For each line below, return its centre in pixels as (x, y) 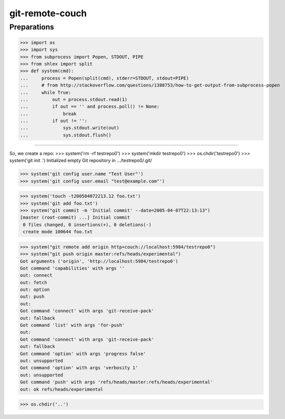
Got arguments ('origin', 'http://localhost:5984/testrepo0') (99, 261)
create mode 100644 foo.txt (58, 232)
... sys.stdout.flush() (66, 135)
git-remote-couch (48, 13)
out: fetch (34, 282)
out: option (35, 290)
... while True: (45, 92)
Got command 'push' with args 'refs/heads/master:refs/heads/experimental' (117, 382)
